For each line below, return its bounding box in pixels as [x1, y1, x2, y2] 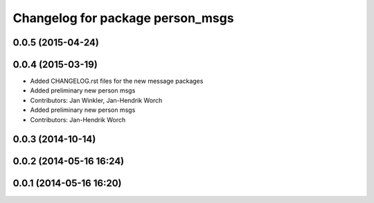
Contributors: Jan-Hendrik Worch [30, 115, 126, 124]
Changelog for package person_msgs [12, 10, 235, 26]
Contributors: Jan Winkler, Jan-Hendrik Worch [30, 96, 163, 104]
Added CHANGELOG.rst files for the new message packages [30, 77, 204, 86]
